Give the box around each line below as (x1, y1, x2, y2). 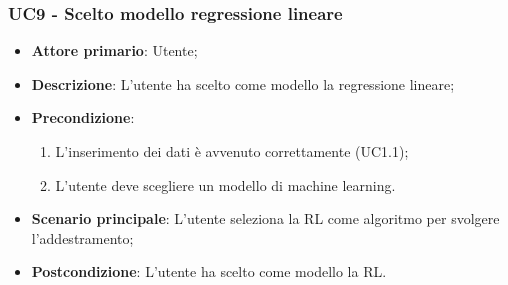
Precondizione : (31, 107, 135, 128)
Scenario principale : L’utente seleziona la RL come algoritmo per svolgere (31, 208, 500, 229)
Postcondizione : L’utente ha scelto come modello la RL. (31, 261, 387, 282)
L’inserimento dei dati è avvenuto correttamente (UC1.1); (55, 141, 409, 161)
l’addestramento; (31, 227, 134, 248)
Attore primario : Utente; (31, 40, 198, 61)
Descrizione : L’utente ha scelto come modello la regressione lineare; (31, 73, 455, 94)
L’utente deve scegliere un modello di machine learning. (55, 174, 396, 195)
